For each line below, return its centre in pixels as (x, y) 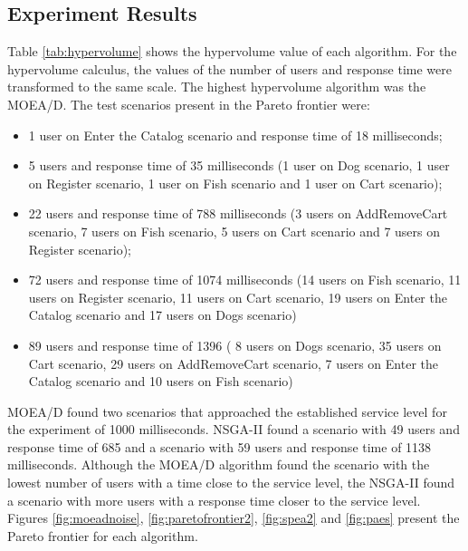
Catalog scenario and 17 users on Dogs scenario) (162, 315)
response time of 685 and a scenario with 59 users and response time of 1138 (220, 446)
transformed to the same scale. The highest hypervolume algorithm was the (217, 87)
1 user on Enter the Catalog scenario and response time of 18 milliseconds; (235, 135)
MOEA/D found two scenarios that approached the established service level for (227, 411)
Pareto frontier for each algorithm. (103, 535)
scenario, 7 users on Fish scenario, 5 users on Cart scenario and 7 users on (234, 231)
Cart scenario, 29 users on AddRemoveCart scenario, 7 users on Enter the (233, 363)
